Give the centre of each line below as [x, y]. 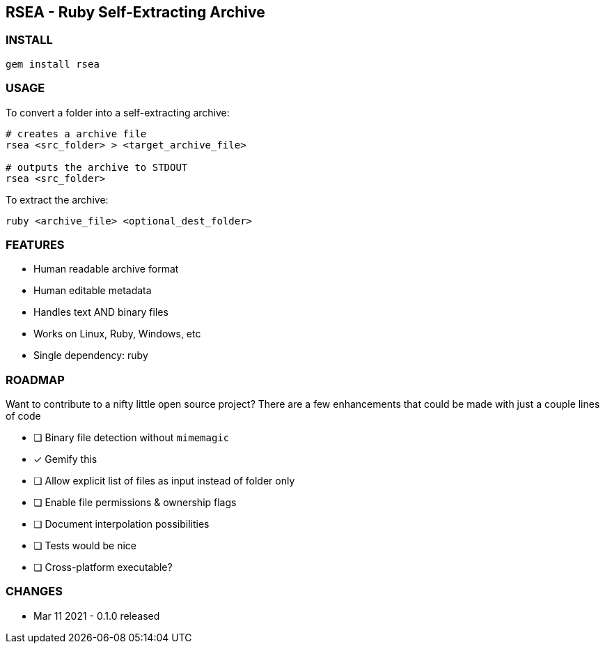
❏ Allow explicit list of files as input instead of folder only [164, 481]
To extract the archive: [57, 199]
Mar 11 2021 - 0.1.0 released [97, 616]
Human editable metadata [93, 291]
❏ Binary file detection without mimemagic [132, 438]
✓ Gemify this [65, 459]
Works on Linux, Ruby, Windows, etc [117, 334]
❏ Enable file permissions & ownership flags [135, 503]
